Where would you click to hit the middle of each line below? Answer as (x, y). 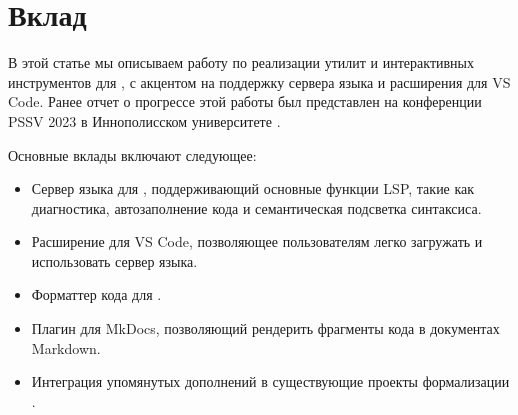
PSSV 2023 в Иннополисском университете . (144, 120)
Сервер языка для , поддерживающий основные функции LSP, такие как (253, 188)
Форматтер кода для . (96, 294)
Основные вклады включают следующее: (132, 154)
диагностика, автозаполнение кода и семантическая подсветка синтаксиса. (256, 207)
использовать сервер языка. (114, 260)
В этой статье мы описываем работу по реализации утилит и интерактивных (241, 62)
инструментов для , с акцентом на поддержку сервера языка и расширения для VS (259, 81)
